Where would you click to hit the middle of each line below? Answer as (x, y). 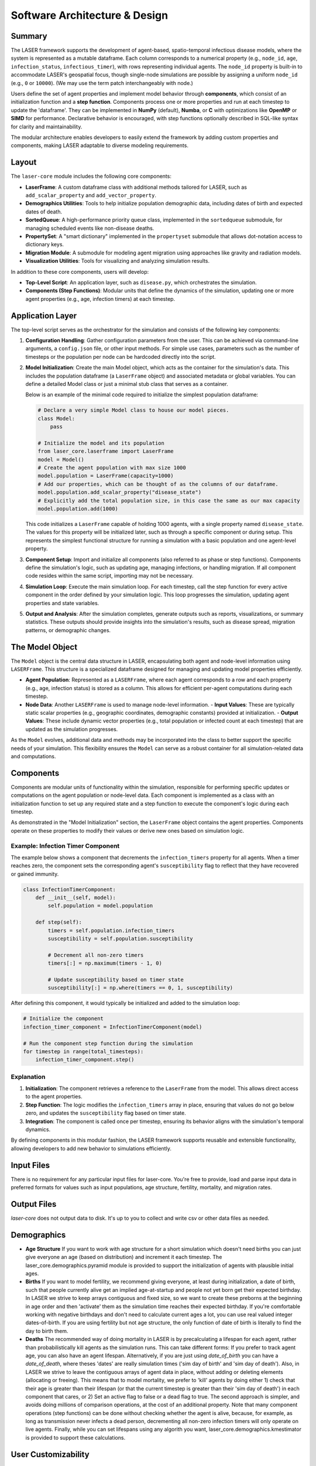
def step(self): (59, 922)
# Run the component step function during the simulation (108, 1043)
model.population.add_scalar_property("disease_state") (120, 492)
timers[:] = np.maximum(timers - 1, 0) (105, 963)
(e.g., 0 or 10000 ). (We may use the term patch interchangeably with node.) (102, 83)
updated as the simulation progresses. (72, 729)
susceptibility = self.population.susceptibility (120, 939)
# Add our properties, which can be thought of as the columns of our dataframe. (158, 484)
